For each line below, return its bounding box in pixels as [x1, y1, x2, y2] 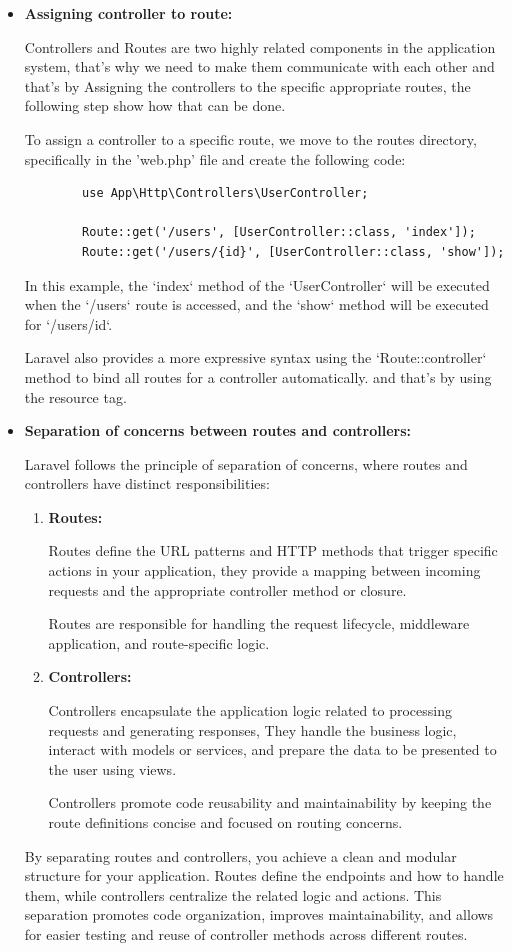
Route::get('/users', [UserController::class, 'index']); [82, 225, 476, 240]
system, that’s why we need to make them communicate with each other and [24, 56, 495, 77]
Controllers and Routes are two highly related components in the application [24, 36, 496, 57]
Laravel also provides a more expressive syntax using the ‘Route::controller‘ [24, 347, 487, 368]
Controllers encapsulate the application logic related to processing [48, 700, 452, 721]
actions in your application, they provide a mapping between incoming [48, 560, 481, 581]
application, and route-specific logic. [48, 632, 270, 653]
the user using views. [48, 758, 177, 779]
